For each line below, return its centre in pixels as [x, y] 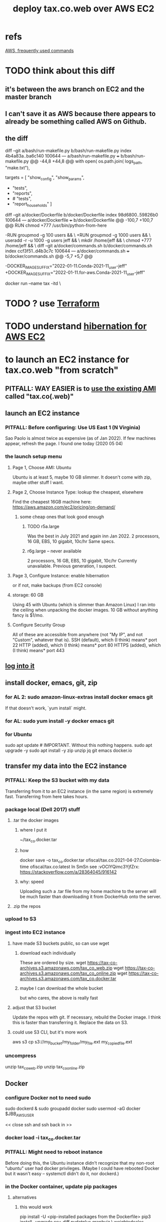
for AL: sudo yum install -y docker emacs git [60, 721]
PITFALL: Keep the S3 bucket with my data [57, 780]
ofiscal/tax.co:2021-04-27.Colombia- [124, 860]
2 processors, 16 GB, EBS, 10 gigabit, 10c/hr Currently [82, 560]
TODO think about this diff [60, 71]
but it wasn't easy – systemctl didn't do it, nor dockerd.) [62, 1173]
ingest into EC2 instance [35, 932]
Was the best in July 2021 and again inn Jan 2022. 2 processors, [93, 536]
